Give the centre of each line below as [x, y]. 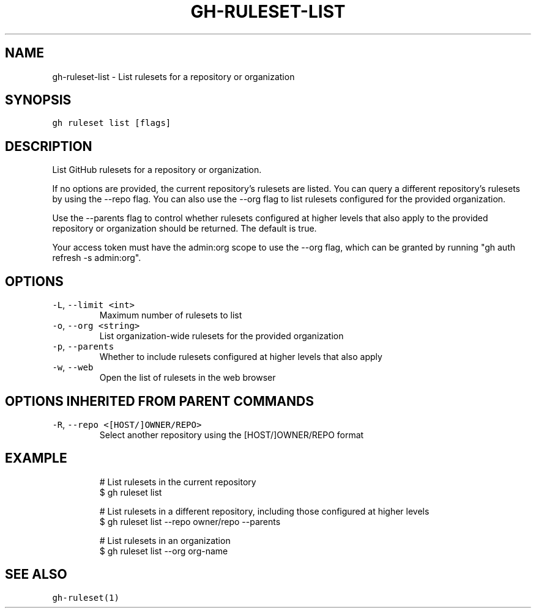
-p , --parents [83, 347]
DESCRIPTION [49, 146]
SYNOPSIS [38, 100]
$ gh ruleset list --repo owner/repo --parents [190, 521]
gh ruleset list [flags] [112, 123]
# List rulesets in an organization [165, 540]
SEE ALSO [36, 574]
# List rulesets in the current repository [178, 482]
